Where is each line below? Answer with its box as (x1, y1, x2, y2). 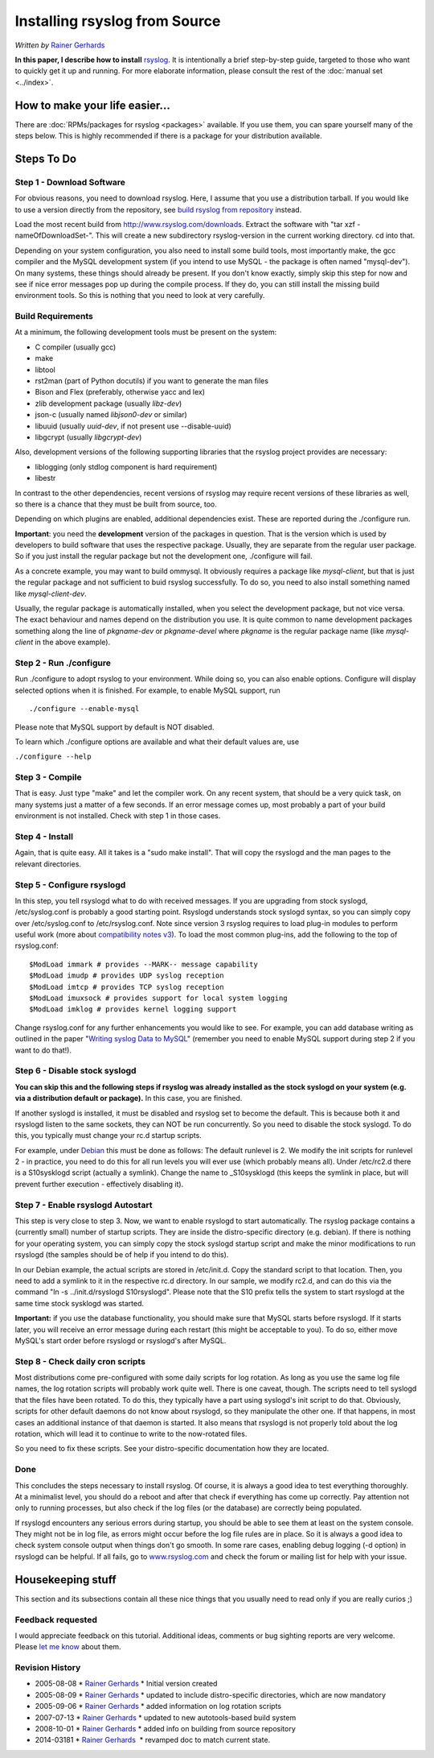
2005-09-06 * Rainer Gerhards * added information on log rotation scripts (35, 1702, 282, 1711)
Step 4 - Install (14, 830, 74, 842)
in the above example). (35, 637, 111, 647)
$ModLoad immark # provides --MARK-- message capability (29, 959, 259, 969)
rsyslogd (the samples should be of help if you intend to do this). (14, 1250, 229, 1260)
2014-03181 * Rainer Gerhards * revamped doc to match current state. (35, 1735, 271, 1745)
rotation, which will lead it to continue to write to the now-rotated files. (14, 1429, 248, 1438)
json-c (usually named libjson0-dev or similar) (35, 410, 188, 420)
